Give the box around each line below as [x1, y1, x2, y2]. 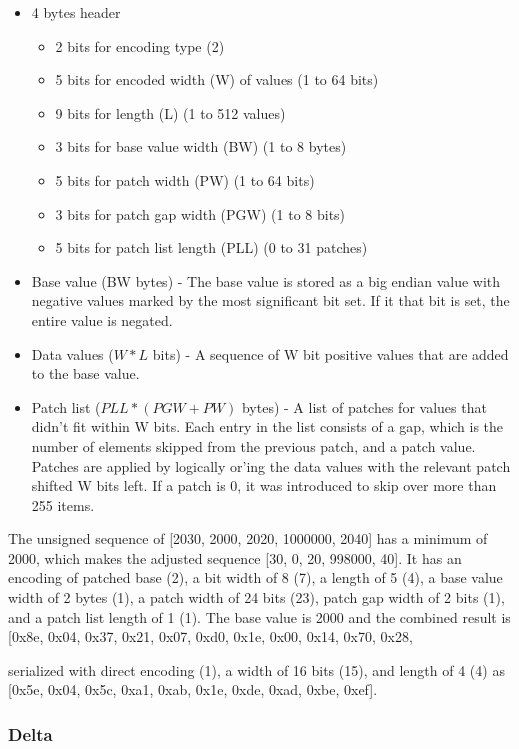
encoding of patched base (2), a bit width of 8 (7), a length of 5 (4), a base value [8, 567, 503, 588]
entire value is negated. [31, 309, 173, 330]
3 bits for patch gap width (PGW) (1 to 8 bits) [55, 203, 346, 224]
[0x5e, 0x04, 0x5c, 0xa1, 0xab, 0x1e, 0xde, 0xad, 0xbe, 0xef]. [8, 679, 378, 700]
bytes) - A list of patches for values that [241, 396, 487, 417]
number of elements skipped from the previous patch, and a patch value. [31, 435, 476, 456]
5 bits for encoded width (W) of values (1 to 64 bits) [55, 69, 379, 90]
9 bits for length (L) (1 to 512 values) [55, 102, 286, 123]
